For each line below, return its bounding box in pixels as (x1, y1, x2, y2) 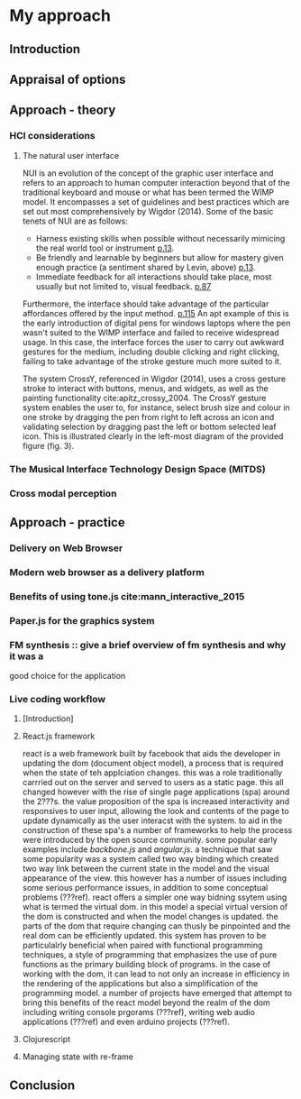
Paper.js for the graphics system (9, 614, 155, 627)
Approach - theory (9, 103, 116, 118)
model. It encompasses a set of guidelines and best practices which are (22, 196, 290, 207)
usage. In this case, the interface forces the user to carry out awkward (22, 336, 285, 347)
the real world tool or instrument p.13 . (35, 243, 175, 253)
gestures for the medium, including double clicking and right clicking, (22, 346, 280, 357)
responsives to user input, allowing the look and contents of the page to (22, 806, 290, 817)
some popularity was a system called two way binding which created (22, 854, 279, 865)
